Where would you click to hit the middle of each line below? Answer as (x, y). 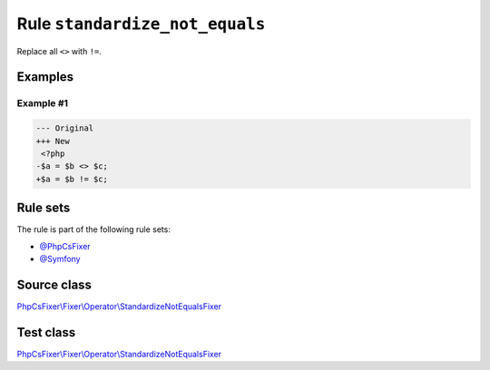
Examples (45, 77)
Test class (46, 332)
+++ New (53, 141)
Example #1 (42, 103)
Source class (54, 284)
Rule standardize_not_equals (141, 24)
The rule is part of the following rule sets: (94, 229)
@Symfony (60, 258)
